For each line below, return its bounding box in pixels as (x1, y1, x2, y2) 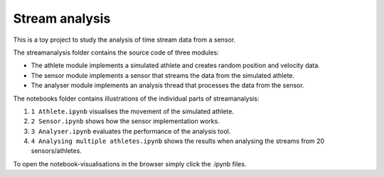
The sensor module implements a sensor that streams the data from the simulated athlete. (31, 71, 295, 79)
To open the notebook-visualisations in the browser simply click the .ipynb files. (13, 159, 247, 168)
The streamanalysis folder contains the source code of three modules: (13, 48, 220, 57)
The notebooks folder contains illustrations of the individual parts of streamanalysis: (13, 94, 260, 103)
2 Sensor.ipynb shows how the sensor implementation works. (31, 117, 220, 125)
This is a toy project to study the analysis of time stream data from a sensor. (13, 35, 236, 44)
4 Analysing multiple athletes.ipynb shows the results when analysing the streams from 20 (31, 137, 325, 145)
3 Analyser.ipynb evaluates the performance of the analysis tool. (31, 127, 231, 135)
